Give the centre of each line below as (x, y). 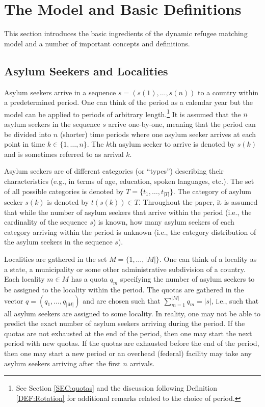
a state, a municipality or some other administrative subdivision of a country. (125, 269)
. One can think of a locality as (208, 259)
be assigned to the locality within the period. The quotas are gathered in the (124, 289)
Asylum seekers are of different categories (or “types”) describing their (114, 171)
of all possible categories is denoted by (64, 191)
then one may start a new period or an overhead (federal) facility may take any (128, 353)
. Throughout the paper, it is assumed (198, 202)
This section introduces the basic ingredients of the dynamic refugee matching (126, 33)
